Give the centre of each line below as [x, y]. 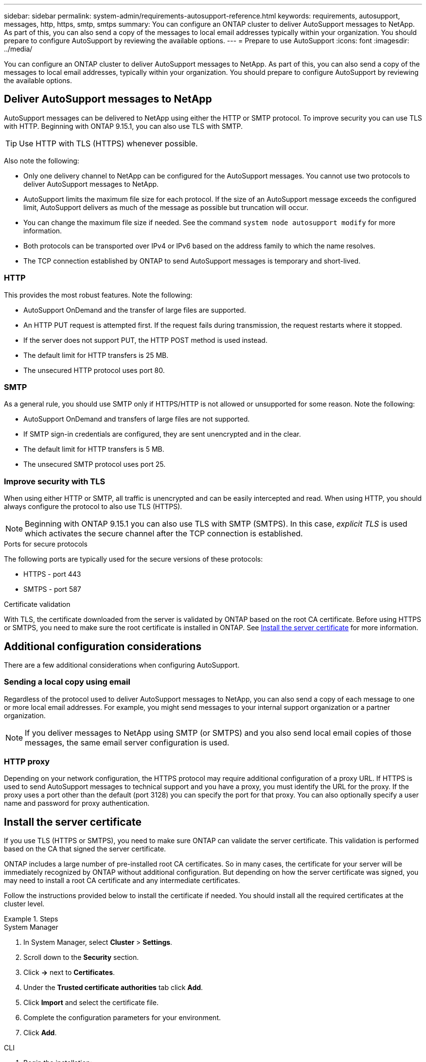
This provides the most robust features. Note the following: [98, 295]
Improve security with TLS [55, 481]
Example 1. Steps [31, 919]
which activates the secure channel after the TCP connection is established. [164, 534]
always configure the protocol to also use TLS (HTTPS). [93, 507]
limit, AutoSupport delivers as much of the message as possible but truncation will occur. [166, 207]
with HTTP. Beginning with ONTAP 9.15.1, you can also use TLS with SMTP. [123, 126]
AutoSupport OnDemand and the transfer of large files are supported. [135, 310]
